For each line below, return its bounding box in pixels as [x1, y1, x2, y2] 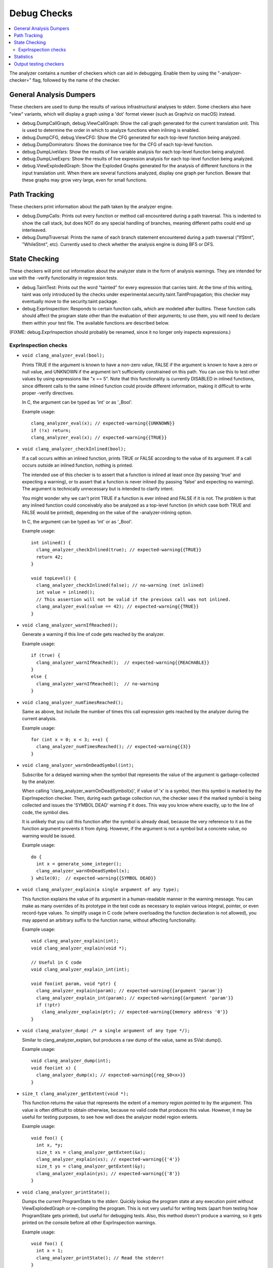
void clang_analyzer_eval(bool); [22, 353, 105, 359]
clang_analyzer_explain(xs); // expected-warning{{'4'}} [36, 1156, 180, 1163]
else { [31, 674, 48, 680]
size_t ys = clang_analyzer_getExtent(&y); [36, 1164, 146, 1169]
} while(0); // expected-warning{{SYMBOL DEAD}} [31, 875, 157, 881]
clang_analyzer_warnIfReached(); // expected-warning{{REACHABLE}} [36, 659, 210, 665]
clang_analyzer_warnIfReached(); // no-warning [36, 681, 159, 687]
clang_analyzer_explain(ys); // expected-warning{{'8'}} [36, 1171, 180, 1176]
